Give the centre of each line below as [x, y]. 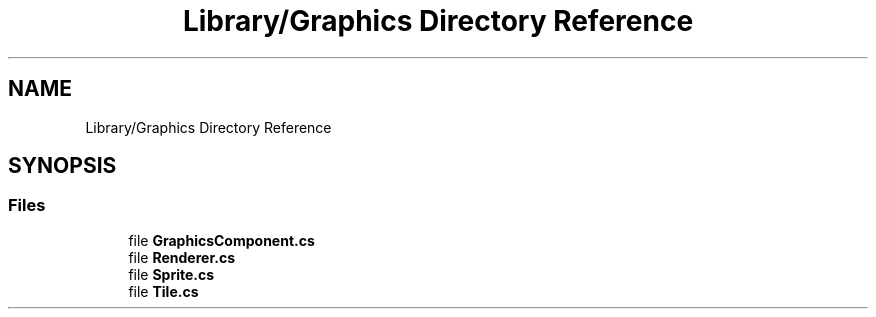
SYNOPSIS [62, 166]
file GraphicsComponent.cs [221, 240]
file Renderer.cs [181, 257]
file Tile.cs [163, 291]
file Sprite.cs [171, 274]
